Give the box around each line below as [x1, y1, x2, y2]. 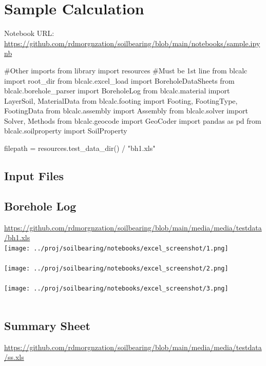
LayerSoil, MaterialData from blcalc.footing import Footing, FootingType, [4, 95, 238, 106]
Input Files [4, 168, 64, 184]
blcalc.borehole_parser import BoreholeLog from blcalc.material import [4, 85, 230, 96]
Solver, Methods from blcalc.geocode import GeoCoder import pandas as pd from [4, 115, 261, 126]
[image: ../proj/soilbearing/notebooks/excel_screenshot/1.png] [4, 244, 229, 252]
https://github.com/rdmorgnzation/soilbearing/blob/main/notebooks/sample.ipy [4, 37, 260, 48]
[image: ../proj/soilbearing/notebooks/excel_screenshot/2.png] [4, 265, 229, 273]
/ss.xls [4, 352, 24, 362]
